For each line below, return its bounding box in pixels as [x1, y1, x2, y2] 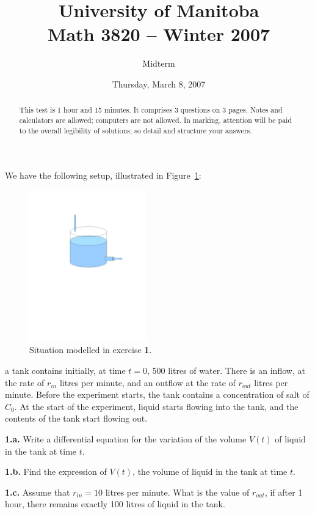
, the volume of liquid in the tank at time [132, 465, 288, 478]
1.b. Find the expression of [5, 465, 107, 478]
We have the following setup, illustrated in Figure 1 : [5, 169, 201, 182]
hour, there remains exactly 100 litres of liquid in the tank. [5, 497, 225, 510]
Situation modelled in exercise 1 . [29, 343, 152, 356]
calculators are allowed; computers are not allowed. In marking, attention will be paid [19, 114, 292, 125]
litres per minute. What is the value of [105, 485, 250, 498]
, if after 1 [264, 485, 303, 498]
